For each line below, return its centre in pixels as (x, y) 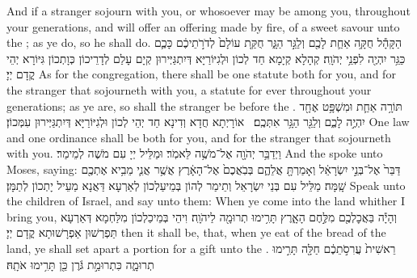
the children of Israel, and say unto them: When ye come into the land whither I (206, 201)
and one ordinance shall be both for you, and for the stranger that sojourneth (199, 137)
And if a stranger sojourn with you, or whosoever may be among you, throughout (208, 11)
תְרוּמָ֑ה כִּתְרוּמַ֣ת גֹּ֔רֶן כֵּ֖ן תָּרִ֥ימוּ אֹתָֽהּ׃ (80, 264)
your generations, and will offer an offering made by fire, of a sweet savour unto (203, 26)
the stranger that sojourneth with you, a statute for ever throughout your (189, 89)
